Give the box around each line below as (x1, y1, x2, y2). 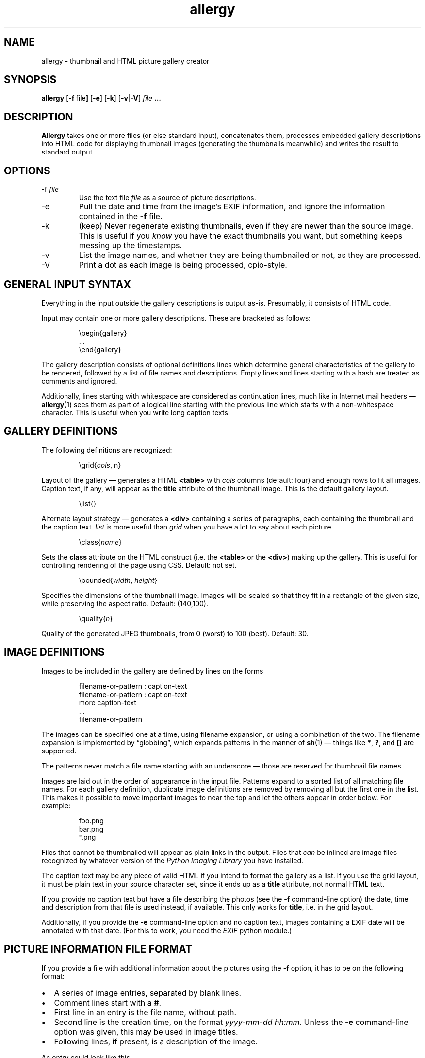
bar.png (79, 824, 104, 833)
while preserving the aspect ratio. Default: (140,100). (41, 599, 208, 608)
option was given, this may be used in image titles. (54, 1026, 238, 1037)
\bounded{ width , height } (79, 576, 158, 584)
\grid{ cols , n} (79, 461, 121, 469)
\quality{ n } (79, 614, 113, 623)
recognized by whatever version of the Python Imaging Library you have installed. (41, 856, 304, 865)
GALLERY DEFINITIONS (4, 425, 118, 438)
